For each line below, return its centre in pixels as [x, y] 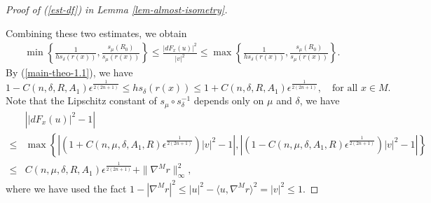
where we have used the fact [66, 188]
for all [345, 89]
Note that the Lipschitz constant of [81, 100]
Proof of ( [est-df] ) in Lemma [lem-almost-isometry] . [117, 9]
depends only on [229, 100]
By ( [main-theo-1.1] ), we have [69, 72]
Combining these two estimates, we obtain [96, 33]
